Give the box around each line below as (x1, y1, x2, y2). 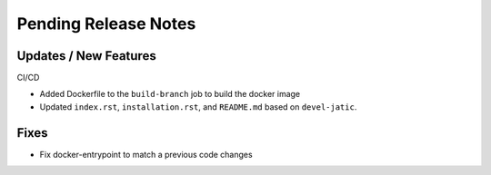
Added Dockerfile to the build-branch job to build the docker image (39, 89, 301, 100)
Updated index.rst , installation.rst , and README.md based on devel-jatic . (39, 101, 357, 112)
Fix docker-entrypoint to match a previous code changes (39, 149, 254, 160)
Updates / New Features (16, 48, 156, 63)
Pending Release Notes (16, 14, 196, 34)
